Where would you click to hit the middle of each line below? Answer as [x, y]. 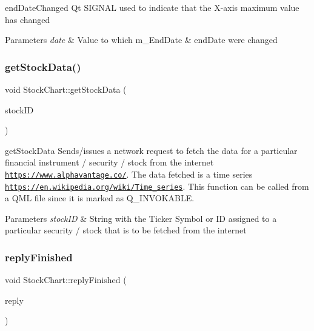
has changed [28, 19]
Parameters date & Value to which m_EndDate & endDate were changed [141, 40]
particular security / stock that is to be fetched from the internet [126, 230]
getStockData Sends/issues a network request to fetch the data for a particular [151, 150]
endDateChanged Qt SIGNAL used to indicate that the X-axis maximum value [152, 7]
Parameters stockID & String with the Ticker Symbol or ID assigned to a [141, 218]
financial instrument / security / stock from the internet [109, 162]
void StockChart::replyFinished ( [66, 280]
